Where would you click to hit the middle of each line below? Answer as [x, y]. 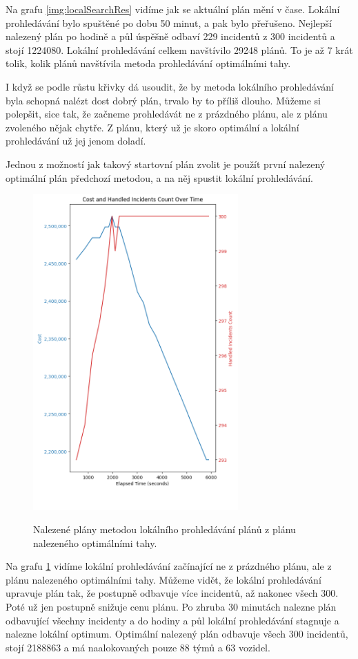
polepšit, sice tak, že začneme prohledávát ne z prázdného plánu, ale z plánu [167, 114]
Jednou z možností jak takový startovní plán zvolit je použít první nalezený [166, 164]
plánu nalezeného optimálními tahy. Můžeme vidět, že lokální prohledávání [163, 579]
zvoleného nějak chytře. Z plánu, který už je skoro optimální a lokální [152, 127]
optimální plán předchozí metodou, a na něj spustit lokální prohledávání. [159, 177]
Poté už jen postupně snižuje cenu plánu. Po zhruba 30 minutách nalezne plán [171, 607]
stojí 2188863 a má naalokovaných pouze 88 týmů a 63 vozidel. [138, 647]
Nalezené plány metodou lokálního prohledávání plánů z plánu [165, 529]
